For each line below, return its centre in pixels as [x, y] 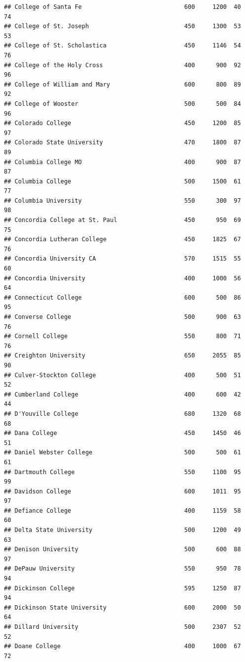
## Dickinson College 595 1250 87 [122, 588]
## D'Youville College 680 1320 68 [122, 414]
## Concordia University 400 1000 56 [122, 278]
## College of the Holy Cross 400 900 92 [122, 65]
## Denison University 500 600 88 [122, 550]
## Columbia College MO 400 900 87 [122, 162]
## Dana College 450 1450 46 [122, 433]
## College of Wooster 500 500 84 [122, 104]
